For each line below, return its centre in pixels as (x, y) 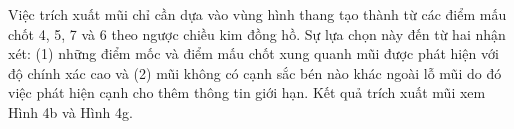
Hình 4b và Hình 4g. (70, 111)
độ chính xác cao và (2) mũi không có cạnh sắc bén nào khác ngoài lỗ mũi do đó (255, 72)
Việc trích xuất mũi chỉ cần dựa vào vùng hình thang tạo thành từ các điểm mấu (257, 14)
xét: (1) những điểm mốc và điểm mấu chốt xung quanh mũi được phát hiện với (253, 53)
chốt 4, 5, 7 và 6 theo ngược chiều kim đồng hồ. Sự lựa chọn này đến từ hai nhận (257, 33)
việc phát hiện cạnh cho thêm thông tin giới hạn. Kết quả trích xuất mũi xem (247, 92)
